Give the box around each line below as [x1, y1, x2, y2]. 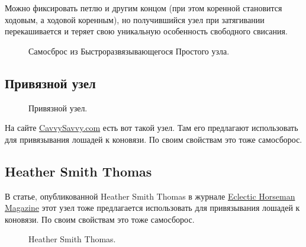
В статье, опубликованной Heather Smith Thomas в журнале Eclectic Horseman [5, 190, 295, 202]
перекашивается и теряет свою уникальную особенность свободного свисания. [5, 25, 288, 37]
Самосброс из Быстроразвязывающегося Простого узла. [28, 44, 230, 57]
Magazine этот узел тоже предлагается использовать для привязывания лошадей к [5, 201, 300, 214]
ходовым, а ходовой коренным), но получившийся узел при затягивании [5, 13, 265, 25]
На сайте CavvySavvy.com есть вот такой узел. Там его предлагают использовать [5, 121, 298, 134]
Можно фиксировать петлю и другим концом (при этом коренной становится [5, 2, 282, 14]
